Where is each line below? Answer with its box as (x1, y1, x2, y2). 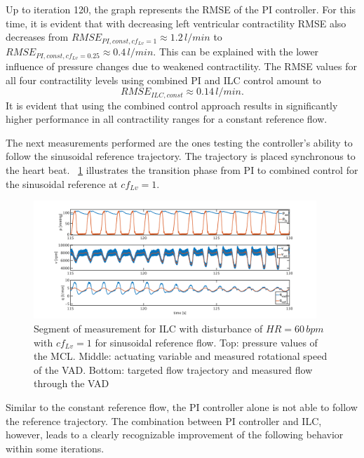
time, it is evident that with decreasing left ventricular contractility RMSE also (6, 15, 346, 30)
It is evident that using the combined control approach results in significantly (6, 97, 338, 112)
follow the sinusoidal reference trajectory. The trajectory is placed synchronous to (6, 149, 356, 163)
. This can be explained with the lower (153, 44, 319, 59)
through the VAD (34, 376, 109, 391)
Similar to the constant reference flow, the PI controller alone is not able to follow (6, 400, 358, 415)
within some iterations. (6, 440, 105, 455)
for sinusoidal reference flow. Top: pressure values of (95, 335, 318, 349)
